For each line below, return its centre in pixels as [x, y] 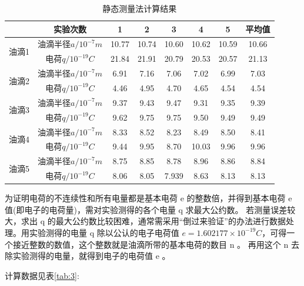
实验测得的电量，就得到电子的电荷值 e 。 [91, 256]
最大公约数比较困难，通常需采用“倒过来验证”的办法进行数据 [171, 221]
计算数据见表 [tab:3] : [42, 275]
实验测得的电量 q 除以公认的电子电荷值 [104, 232]
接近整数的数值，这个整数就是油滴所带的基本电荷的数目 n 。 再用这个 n [151, 244]
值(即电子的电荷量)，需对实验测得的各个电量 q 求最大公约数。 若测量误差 [146, 209]
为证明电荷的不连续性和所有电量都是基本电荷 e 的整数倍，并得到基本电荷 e [148, 198]
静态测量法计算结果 [140, 8]
